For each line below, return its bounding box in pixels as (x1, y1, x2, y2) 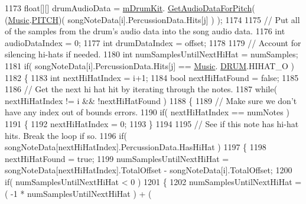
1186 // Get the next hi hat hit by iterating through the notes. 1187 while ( (5, 83, 278, 95)
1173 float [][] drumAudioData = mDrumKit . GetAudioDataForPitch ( (5, 2, 255, 14)
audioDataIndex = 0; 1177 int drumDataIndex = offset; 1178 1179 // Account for (5, 36, 301, 48)
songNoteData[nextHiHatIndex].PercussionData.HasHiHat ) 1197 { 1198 (5, 141, 266, 153)
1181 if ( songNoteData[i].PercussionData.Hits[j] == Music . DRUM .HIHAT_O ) (5, 59, 294, 72)
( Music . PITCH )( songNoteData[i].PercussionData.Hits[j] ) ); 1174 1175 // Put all (5, 13, 300, 25)
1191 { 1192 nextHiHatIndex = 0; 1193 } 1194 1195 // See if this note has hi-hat (5, 117, 299, 129)
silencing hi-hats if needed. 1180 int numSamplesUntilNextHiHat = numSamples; (5, 48, 298, 60)
